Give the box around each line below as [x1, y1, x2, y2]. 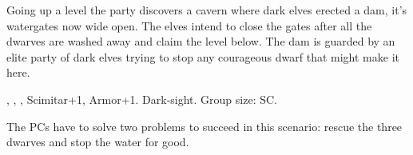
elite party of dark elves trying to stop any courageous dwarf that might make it [6, 48, 399, 65]
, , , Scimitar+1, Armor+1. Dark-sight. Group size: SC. [6, 90, 277, 107]
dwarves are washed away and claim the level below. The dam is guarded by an [6, 33, 395, 50]
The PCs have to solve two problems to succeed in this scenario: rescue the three [6, 117, 403, 134]
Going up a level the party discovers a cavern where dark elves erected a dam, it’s [6, 2, 407, 18]
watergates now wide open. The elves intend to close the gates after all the [6, 17, 372, 34]
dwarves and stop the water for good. [6, 133, 189, 150]
